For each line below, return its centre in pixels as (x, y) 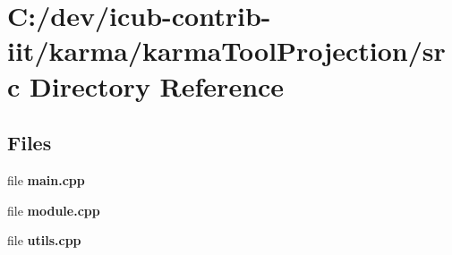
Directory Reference (157, 85)
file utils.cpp (44, 240)
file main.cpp (46, 179)
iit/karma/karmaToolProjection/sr (226, 51)
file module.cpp (54, 210)
